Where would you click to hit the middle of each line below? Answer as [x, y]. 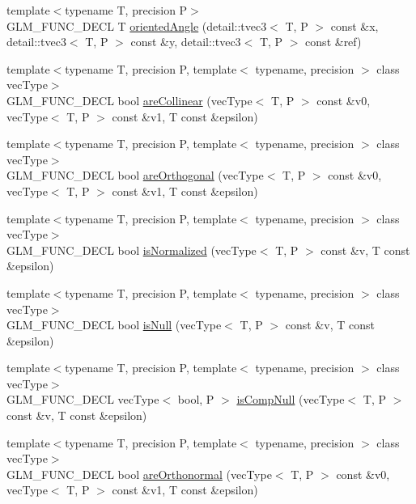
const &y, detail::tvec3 [186, 42]
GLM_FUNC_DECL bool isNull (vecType [114, 325]
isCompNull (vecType [291, 399]
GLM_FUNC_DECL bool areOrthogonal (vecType [135, 175]
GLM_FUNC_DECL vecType [83, 399]
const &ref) [333, 42]
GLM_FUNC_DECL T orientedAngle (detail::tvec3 [137, 25]
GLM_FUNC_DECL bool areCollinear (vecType [129, 100]
